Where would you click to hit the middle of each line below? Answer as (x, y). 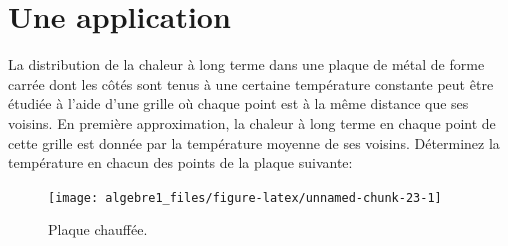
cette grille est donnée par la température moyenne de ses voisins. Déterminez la (254, 142)
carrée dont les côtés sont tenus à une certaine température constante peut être (251, 83)
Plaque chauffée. (98, 229)
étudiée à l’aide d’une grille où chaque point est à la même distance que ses (238, 103)
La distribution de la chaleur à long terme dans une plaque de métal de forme (246, 64)
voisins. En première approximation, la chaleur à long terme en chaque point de (252, 122)
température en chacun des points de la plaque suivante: (180, 162)
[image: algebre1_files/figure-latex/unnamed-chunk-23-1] (245, 197)
